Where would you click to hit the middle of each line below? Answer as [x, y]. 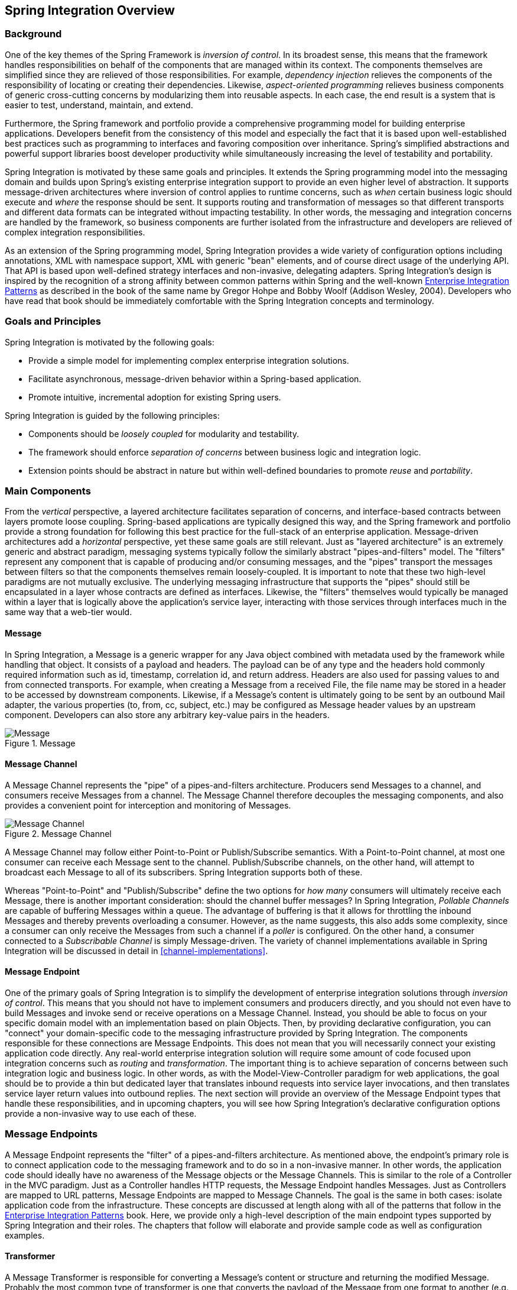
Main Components [48, 491]
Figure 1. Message [40, 743]
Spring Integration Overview [90, 10]
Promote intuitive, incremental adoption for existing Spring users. [155, 397]
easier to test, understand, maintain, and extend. [99, 105]
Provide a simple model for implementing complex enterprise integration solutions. [189, 360]
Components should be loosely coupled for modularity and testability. [164, 434]
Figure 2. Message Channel [58, 833]
